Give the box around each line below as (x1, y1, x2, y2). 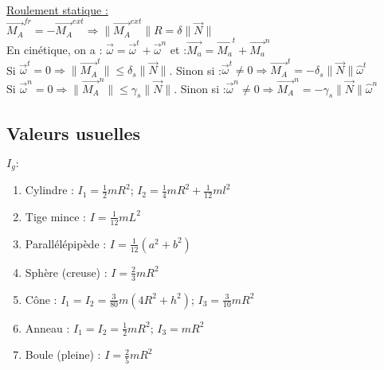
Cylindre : (25, 181, 74, 198)
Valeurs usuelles (6, 120, 141, 145)
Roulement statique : (6, 2, 108, 18)
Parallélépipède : (25, 235, 107, 251)
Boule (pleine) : (25, 346, 101, 363)
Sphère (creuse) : (25, 263, 108, 280)
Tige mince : (25, 208, 86, 224)
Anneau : (25, 319, 70, 336)
